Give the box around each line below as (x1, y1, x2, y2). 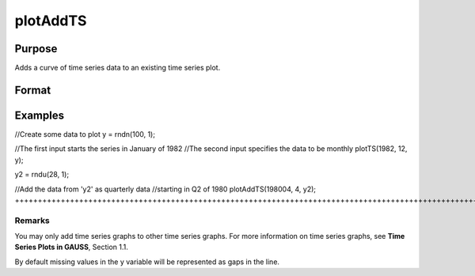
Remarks (14, 214, 51, 225)
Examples (14, 108, 65, 122)
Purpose (14, 42, 58, 55)
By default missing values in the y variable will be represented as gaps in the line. (14, 257, 280, 267)
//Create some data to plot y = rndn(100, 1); (14, 129, 156, 138)
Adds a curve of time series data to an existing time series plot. (14, 63, 221, 73)
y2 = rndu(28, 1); (14, 170, 70, 180)
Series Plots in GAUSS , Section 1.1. (14, 242, 128, 252)
